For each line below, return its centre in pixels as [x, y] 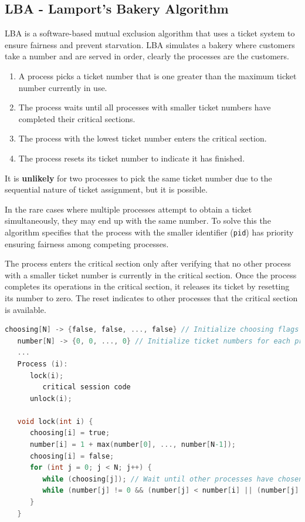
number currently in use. [63, 87]
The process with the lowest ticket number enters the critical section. [143, 138]
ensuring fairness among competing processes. [87, 243]
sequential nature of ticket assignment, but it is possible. [106, 189]
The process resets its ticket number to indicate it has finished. [132, 158]
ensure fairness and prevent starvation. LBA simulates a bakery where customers [150, 44]
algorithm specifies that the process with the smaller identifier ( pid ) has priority [149, 232]
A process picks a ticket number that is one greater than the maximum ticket [157, 75]
